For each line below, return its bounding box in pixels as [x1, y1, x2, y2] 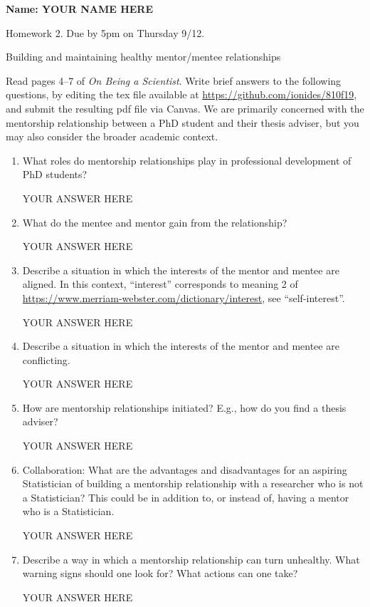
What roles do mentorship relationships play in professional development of [22, 152, 351, 167]
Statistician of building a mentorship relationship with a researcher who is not [22, 476, 364, 491]
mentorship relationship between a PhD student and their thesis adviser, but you [6, 115, 359, 130]
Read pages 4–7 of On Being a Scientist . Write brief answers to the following [6, 73, 342, 88]
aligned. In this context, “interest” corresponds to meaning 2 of [22, 276, 298, 291]
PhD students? [22, 167, 88, 182]
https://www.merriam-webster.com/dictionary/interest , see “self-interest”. [22, 290, 345, 305]
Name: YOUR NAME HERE [6, 1, 153, 16]
